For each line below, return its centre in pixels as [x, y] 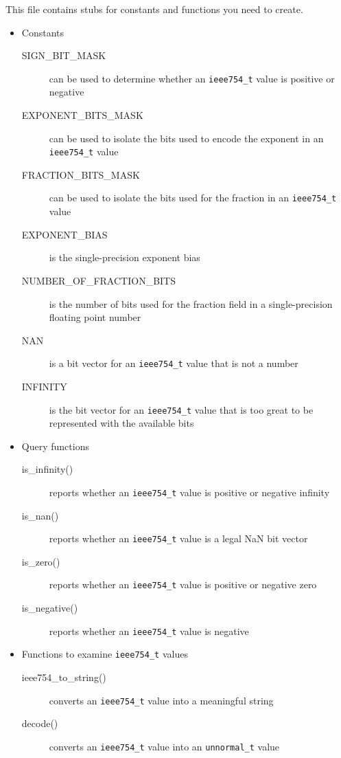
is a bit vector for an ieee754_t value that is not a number [174, 363]
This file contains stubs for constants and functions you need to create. [154, 9]
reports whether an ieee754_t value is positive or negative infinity [189, 492]
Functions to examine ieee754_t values [105, 654]
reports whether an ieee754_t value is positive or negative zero [183, 584]
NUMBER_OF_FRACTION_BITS [98, 280]
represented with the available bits [121, 423]
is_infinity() [47, 469]
